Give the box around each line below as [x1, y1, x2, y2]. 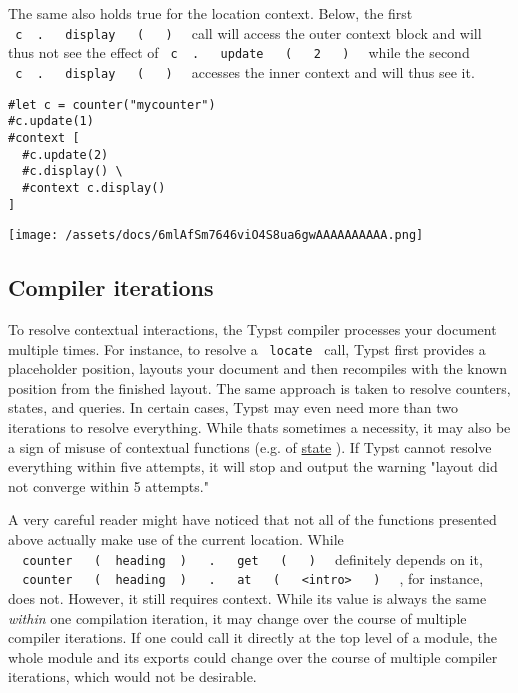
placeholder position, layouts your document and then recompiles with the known [8, 358, 507, 379]
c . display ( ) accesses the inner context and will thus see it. [15, 61, 475, 82]
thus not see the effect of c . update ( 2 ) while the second [8, 42, 470, 63]
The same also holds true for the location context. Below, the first [8, 3, 413, 23]
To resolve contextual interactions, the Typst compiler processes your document [8, 319, 497, 340]
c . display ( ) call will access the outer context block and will [15, 22, 482, 43]
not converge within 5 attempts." [8, 475, 209, 496]
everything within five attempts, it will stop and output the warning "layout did [8, 456, 498, 477]
